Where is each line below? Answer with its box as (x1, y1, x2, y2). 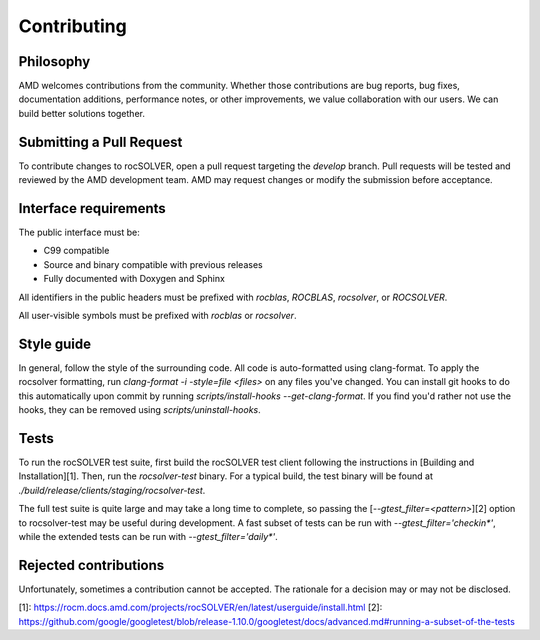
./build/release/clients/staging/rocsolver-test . (18, 484, 206, 496)
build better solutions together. (18, 107, 145, 119)
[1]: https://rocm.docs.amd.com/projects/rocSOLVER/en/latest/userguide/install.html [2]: (18, 601, 383, 614)
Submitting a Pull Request (18, 133, 183, 150)
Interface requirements (18, 200, 167, 217)
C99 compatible (43, 245, 110, 257)
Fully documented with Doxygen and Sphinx (43, 273, 225, 285)
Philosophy (18, 53, 91, 70)
